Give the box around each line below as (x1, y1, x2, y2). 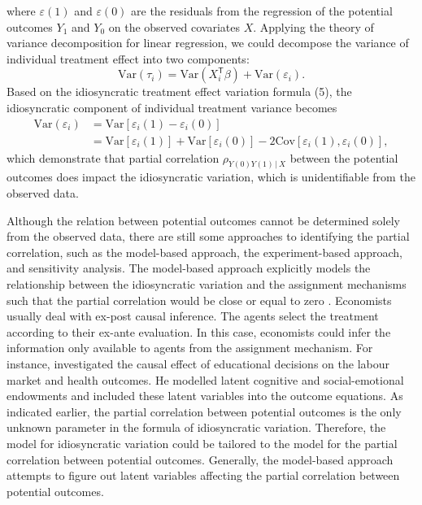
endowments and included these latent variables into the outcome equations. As (7, 387, 403, 404)
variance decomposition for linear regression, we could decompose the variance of (7, 34, 409, 51)
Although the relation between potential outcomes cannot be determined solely (7, 211, 401, 229)
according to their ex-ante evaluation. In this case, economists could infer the (7, 323, 391, 340)
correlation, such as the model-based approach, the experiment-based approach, (7, 243, 403, 260)
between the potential (289, 149, 398, 166)
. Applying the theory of (253, 18, 374, 35)
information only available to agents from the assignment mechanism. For (7, 339, 373, 356)
